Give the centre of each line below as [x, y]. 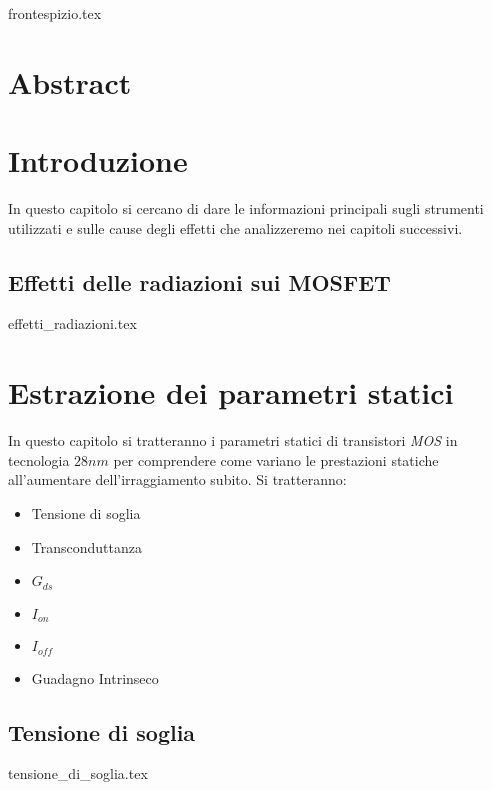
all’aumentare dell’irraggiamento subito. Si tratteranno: [177, 479]
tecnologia [39, 459]
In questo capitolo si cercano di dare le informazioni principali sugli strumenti [246, 208]
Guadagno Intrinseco [95, 677]
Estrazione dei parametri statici [231, 392]
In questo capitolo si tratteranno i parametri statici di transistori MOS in [233, 440]
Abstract [70, 81]
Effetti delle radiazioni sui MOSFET [199, 281]
